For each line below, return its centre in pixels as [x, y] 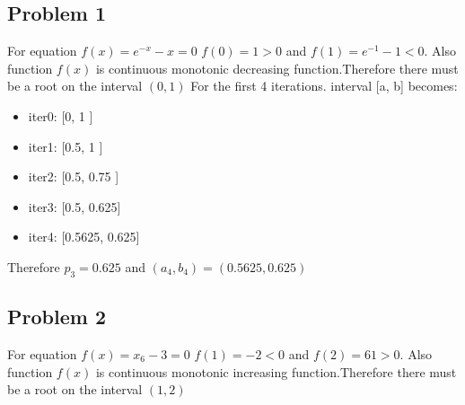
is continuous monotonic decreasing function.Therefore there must [277, 68]
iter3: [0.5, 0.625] [75, 206]
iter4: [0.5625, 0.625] [84, 237]
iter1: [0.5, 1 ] [66, 146]
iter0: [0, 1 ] [61, 115]
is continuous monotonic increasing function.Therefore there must [276, 371]
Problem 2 [57, 317]
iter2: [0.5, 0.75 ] [74, 176]
